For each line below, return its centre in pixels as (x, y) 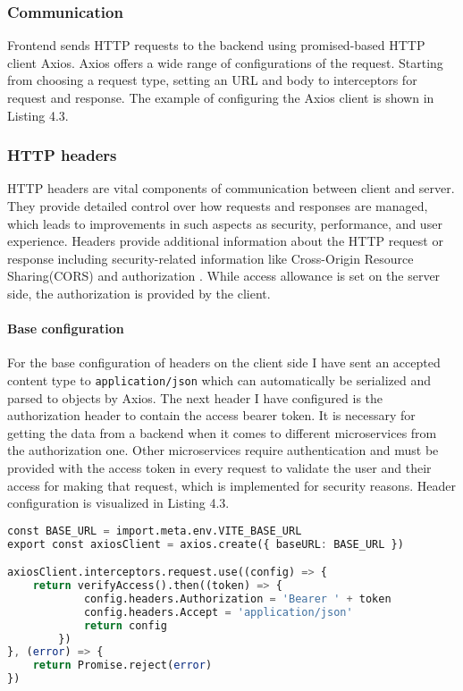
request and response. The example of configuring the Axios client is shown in (221, 97)
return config (125, 625)
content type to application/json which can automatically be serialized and (219, 379)
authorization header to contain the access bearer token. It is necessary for (211, 415)
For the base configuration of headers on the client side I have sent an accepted (224, 362)
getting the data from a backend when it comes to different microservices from (222, 432)
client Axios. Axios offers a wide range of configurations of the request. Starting (225, 62)
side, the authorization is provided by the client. (139, 293)
